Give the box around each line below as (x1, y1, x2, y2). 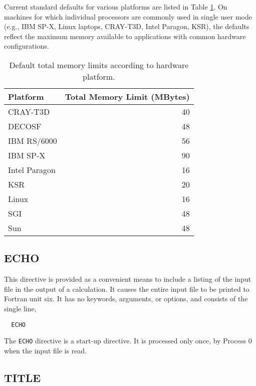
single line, (4, 303, 37, 313)
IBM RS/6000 (8, 134, 57, 146)
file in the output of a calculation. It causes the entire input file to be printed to (4, 283, 249, 294)
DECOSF (8, 120, 42, 132)
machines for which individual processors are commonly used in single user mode (4, 11, 252, 22)
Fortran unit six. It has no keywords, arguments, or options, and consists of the (4, 293, 248, 304)
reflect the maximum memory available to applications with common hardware (4, 31, 246, 41)
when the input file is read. (4, 345, 87, 355)
